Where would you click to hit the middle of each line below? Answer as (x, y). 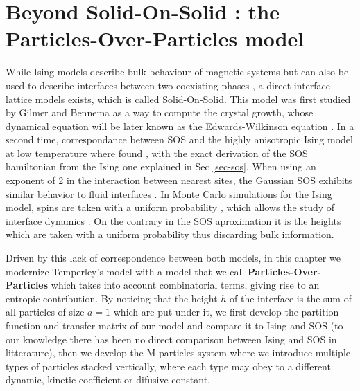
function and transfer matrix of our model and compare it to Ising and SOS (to (174, 325)
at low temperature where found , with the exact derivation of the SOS (157, 153)
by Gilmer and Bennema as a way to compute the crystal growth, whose (160, 112)
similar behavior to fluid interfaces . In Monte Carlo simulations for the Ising (169, 193)
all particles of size (45, 312)
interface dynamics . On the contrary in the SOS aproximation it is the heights (173, 220)
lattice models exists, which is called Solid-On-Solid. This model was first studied (178, 99)
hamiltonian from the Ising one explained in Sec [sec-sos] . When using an (161, 166)
